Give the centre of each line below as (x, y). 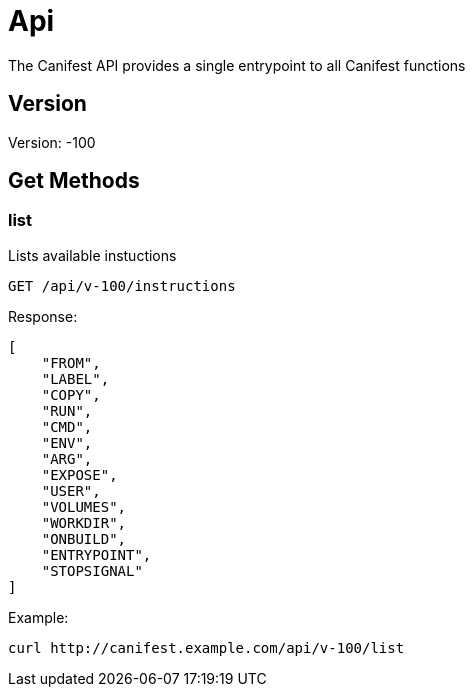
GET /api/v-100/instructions (122, 285)
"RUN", (67, 410)
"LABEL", (75, 378)
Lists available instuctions (92, 255)
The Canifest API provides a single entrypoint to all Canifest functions (237, 65)
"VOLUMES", (84, 506)
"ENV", (67, 442)
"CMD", (67, 426)
